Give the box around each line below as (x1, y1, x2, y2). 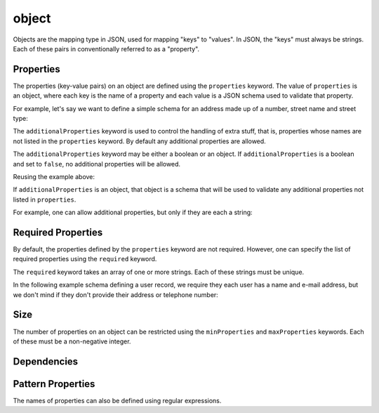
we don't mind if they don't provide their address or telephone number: (13, 290, 219, 299)
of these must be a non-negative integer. (13, 337, 131, 346)
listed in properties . (13, 195, 77, 204)
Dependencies (13, 355, 79, 367)
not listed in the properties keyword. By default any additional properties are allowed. (13, 137, 266, 145)
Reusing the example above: (13, 172, 95, 181)
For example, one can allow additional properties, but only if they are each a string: (13, 208, 253, 217)
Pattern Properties (13, 378, 95, 390)
